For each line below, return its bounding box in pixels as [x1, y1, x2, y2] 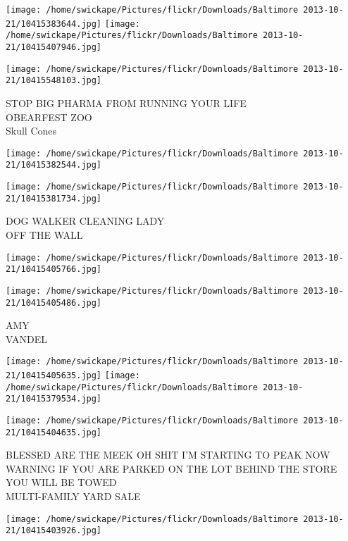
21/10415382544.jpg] [6, 160, 102, 170]
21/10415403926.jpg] [6, 526, 102, 536]
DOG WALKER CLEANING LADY [6, 213, 165, 228]
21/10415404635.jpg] [6, 427, 102, 437]
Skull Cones [6, 123, 57, 138]
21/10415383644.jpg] [6, 18, 102, 29]
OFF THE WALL [6, 227, 83, 242]
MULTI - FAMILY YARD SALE [6, 489, 141, 504]
